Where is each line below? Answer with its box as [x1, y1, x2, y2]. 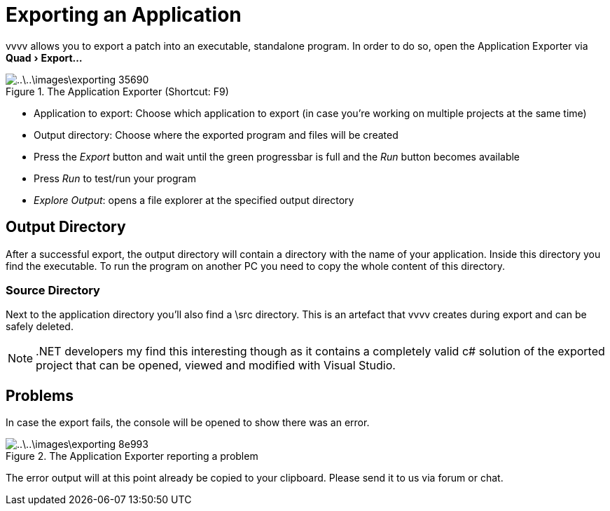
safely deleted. [6, 320, 74, 333]
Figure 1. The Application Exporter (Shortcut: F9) [6, 85, 229, 97]
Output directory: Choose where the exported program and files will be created [34, 128, 398, 141]
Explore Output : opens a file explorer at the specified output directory [34, 193, 354, 206]
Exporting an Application [6, 3, 242, 27]
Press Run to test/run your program [34, 172, 196, 184]
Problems [6, 386, 74, 404]
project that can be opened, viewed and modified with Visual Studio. [36, 358, 396, 373]
